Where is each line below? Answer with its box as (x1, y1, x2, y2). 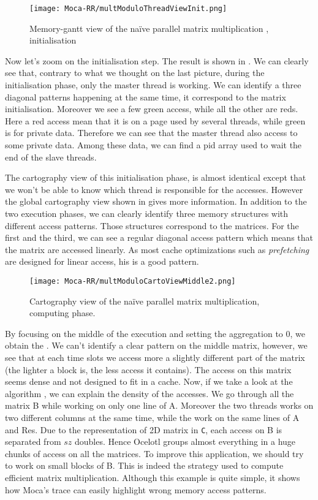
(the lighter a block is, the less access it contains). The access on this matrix (5, 363, 292, 376)
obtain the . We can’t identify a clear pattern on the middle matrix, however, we (5, 339, 308, 352)
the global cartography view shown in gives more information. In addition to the (5, 195, 307, 208)
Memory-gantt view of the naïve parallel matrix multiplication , (29, 21, 269, 34)
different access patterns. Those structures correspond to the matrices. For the (5, 219, 299, 232)
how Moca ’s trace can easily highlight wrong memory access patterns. (5, 483, 267, 496)
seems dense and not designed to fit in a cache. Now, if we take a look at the (5, 375, 293, 388)
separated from (5, 435, 61, 448)
